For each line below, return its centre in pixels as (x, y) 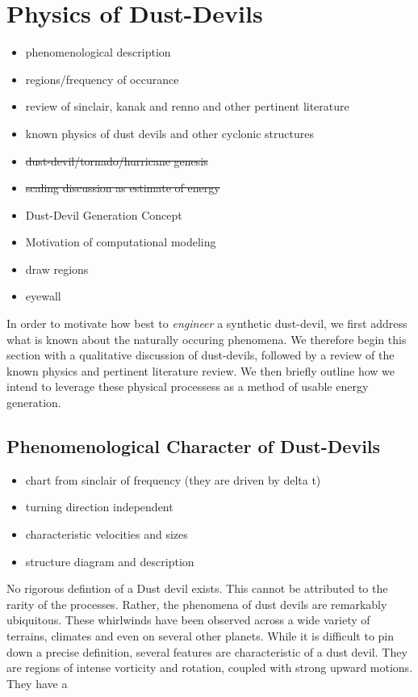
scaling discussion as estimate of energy (123, 188)
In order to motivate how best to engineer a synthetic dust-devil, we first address (207, 323)
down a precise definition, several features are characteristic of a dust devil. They (207, 651)
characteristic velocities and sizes (107, 534)
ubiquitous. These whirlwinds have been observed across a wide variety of (188, 620)
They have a (37, 683)
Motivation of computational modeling (121, 242)
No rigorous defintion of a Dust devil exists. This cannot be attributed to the (197, 588)
